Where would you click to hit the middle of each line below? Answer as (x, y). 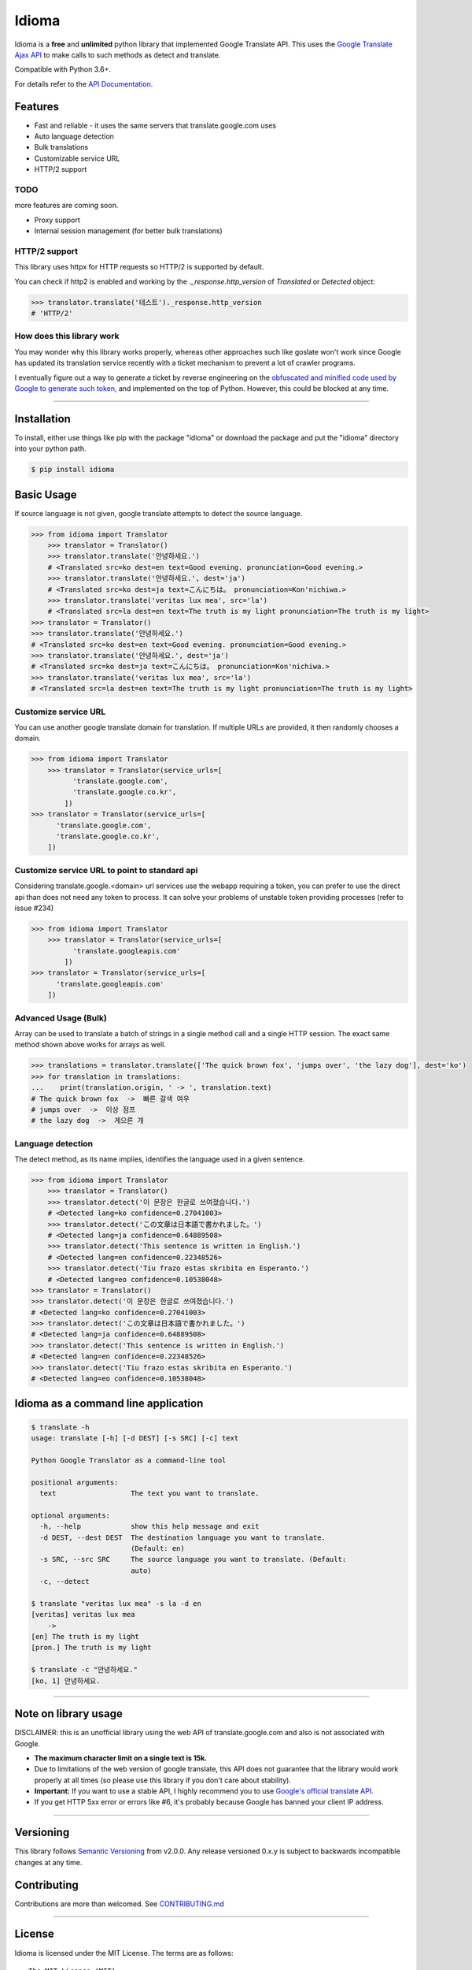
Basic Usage (46, 494)
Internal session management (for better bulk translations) (129, 231)
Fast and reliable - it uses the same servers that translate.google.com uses (155, 125)
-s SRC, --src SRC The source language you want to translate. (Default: (193, 1559)
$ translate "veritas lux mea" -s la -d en (116, 1603)
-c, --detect (65, 1582)
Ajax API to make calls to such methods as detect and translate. (118, 54)
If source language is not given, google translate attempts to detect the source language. (159, 513)
